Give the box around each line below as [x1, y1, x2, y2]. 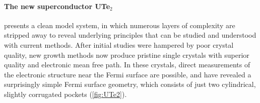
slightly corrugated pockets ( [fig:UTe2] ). [4, 88, 127, 99]
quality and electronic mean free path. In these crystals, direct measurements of [4, 59, 250, 70]
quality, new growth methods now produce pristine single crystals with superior [4, 49, 249, 60]
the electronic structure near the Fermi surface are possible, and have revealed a [4, 69, 251, 79]
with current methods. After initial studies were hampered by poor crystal [4, 39, 234, 50]
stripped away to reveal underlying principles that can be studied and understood [4, 30, 256, 40]
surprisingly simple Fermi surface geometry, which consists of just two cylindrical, [4, 79, 256, 89]
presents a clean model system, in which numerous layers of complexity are [4, 20, 235, 30]
